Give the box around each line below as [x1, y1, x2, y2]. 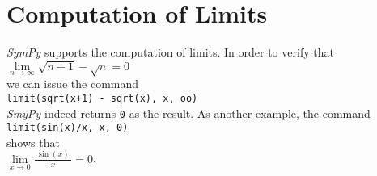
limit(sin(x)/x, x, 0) [6, 122, 129, 134]
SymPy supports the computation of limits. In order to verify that [6, 44, 334, 61]
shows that [6, 133, 60, 150]
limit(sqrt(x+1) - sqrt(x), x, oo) [6, 92, 198, 104]
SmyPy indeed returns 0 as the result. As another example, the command [6, 104, 371, 121]
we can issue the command [6, 75, 139, 92]
